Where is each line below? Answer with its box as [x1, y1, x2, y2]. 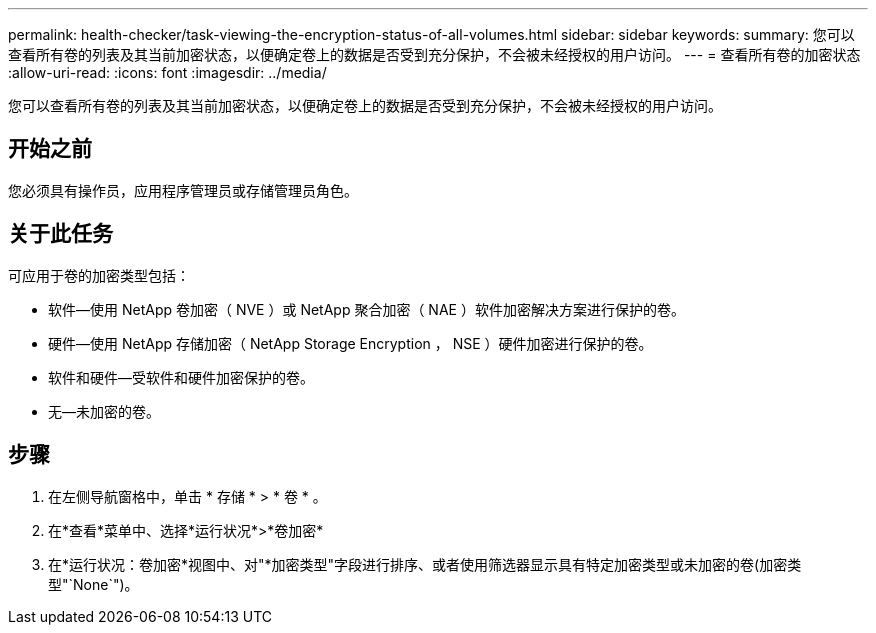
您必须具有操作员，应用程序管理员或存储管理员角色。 [8, 181, 358, 199]
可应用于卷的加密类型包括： [8, 266, 190, 284]
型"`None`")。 [48, 575, 139, 593]
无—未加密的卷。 [48, 402, 160, 420]
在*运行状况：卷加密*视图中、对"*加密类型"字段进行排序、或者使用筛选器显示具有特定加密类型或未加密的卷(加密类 [48, 555, 802, 573]
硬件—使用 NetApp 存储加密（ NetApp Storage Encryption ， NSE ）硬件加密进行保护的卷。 [48, 334, 653, 352]
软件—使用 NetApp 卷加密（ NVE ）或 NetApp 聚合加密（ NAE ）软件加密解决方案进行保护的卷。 [48, 300, 685, 318]
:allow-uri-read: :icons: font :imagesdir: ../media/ [8, 64, 327, 81]
